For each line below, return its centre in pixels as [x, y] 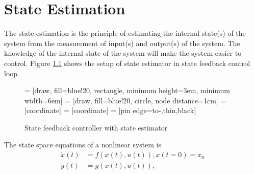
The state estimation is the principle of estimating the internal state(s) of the [125, 33]
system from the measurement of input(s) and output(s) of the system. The [122, 43]
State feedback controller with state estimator [96, 127]
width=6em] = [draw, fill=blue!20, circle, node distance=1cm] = [125, 100]
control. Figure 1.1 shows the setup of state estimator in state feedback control [127, 63]
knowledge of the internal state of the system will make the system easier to [123, 53]
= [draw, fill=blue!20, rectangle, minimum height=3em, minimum [127, 90]
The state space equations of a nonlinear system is [83, 145]
